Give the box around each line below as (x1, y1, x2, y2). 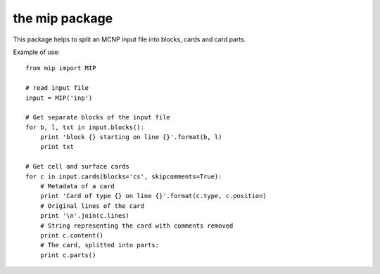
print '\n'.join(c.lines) (39, 211, 130, 220)
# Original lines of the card (39, 202, 144, 210)
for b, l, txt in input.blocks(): (25, 123, 144, 131)
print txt (39, 143, 74, 151)
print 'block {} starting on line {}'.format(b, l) (39, 133, 222, 141)
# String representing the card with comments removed (39, 221, 234, 230)
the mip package (13, 11, 113, 26)
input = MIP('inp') (25, 93, 93, 102)
